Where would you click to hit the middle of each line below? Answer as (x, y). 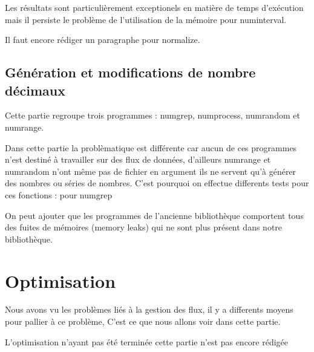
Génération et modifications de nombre (130, 72)
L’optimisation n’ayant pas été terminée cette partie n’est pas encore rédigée (147, 341)
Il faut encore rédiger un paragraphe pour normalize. (103, 40)
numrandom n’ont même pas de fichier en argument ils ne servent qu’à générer (151, 171)
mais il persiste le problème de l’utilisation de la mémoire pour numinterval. (146, 19)
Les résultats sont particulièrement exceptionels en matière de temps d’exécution (154, 7)
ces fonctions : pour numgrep (59, 194)
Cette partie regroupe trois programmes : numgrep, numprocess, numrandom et (152, 115)
